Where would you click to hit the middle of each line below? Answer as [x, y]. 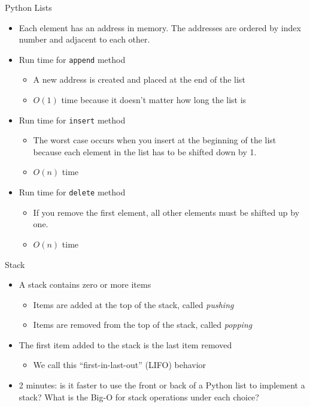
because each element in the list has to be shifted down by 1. [145, 151]
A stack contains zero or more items [85, 284]
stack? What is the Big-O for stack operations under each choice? [139, 397]
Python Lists [28, 7]
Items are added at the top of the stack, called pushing [133, 304]
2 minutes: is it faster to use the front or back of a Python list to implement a [162, 385]
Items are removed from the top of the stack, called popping [143, 325]
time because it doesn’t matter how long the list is [154, 100]
